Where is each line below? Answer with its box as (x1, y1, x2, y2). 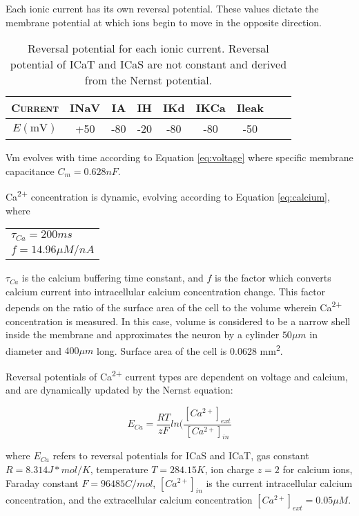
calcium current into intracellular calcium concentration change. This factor (6, 284, 326, 298)
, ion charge (204, 461, 255, 476)
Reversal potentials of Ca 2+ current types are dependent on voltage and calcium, (6, 367, 348, 383)
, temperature (90, 461, 148, 476)
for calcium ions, (282, 461, 353, 476)
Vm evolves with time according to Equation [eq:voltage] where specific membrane (6, 150, 353, 165)
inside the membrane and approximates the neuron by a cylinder (6, 327, 280, 342)
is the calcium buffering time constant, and (21, 270, 204, 285)
